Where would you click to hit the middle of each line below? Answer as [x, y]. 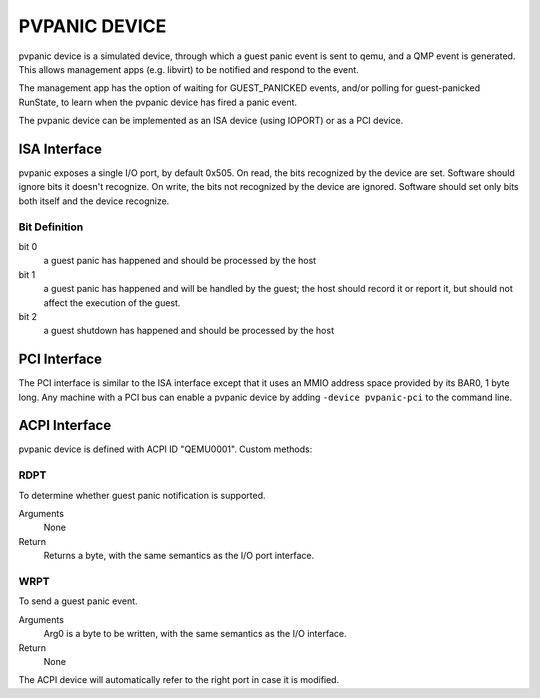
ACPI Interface [65, 425]
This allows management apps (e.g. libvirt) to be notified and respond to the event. [188, 69]
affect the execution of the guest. [112, 302]
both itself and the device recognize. [94, 201]
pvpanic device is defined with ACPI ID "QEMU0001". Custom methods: [165, 449]
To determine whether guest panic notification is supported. [142, 495]
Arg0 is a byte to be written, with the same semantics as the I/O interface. [195, 634]
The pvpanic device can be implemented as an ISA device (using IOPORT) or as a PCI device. [211, 121]
